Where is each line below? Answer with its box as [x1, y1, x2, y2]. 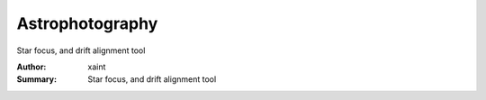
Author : [16, 61, 47, 72]
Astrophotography [16, 14, 158, 33]
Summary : [16, 74, 58, 85]
